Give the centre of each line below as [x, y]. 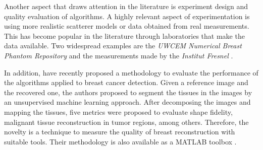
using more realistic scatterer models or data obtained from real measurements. [127, 26]
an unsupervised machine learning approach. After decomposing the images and [127, 102]
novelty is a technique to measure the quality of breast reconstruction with [120, 132]
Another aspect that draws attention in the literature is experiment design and [126, 6]
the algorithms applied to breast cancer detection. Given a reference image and [126, 82]
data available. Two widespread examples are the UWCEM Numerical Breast [123, 46]
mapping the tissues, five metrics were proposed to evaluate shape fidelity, [118, 111]
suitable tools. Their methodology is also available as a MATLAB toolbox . [120, 141]
